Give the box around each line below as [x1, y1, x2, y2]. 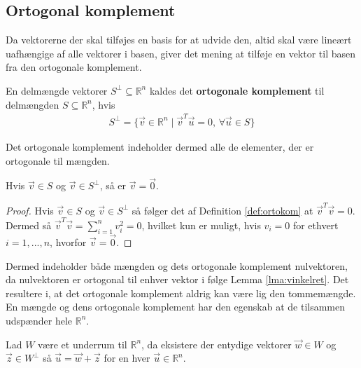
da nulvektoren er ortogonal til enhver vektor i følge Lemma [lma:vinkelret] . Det [6, 272, 349, 287]
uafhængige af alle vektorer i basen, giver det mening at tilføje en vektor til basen [6, 46, 356, 60]
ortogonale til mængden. [6, 153, 110, 168]
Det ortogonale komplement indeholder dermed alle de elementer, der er [6, 139, 314, 154]
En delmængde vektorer [6, 83, 108, 97]
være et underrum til [38, 336, 127, 351]
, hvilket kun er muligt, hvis [141, 217, 261, 232]
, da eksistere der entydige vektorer [141, 336, 292, 351]
